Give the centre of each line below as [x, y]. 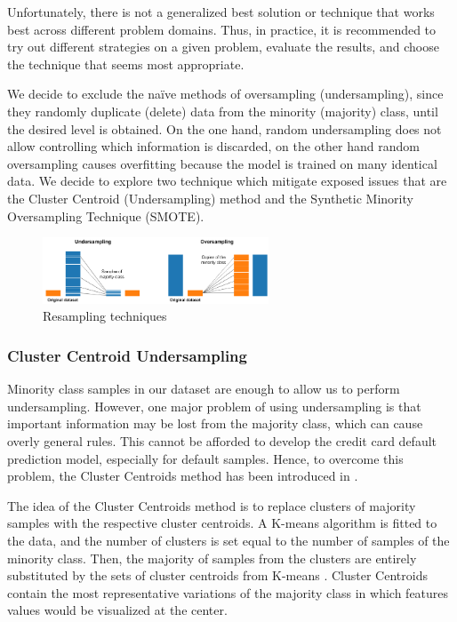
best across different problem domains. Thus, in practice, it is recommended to [222, 29]
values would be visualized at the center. [117, 610]
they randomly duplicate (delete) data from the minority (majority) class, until [223, 111]
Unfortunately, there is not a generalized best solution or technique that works [221, 12]
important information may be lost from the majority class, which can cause [215, 423]
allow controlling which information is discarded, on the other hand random [213, 146]
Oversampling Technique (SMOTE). [106, 215]
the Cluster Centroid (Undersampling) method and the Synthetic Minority [210, 198]
